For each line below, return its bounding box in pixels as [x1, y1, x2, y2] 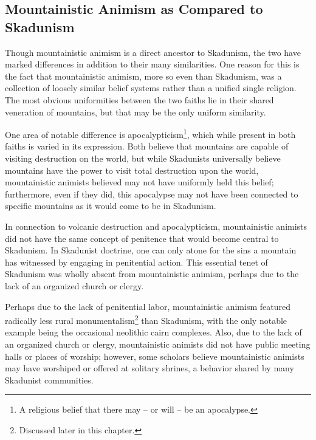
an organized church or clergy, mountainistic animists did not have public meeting [5, 337, 311, 350]
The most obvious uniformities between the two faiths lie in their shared [5, 93, 274, 106]
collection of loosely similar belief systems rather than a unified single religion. [5, 81, 297, 94]
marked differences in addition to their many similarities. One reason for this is [5, 58, 300, 70]
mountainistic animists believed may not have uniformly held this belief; [5, 176, 274, 188]
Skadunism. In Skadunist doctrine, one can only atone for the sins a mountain [5, 244, 297, 256]
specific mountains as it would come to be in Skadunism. [5, 199, 216, 212]
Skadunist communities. [5, 373, 94, 386]
